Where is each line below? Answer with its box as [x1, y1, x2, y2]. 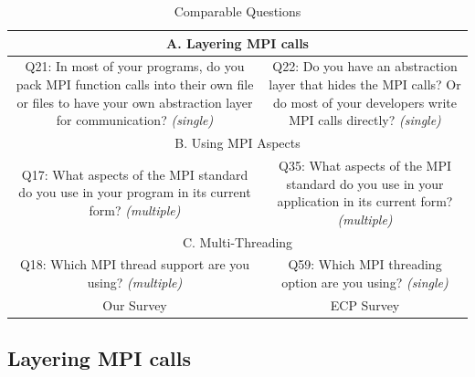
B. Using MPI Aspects [174, 133, 301, 152]
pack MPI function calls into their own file [16, 75, 254, 94]
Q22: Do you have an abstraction [272, 57, 458, 76]
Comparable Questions [174, 2, 301, 20]
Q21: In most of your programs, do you [25, 57, 245, 76]
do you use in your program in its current [18, 183, 251, 202]
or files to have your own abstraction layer [16, 92, 253, 111]
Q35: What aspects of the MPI [279, 155, 451, 174]
